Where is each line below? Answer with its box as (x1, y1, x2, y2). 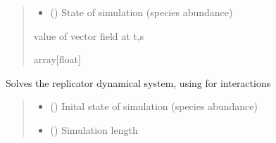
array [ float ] (33, 52, 81, 67)
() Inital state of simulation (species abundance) (50, 99, 258, 114)
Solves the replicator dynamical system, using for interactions (6, 75, 271, 90)
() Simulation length (50, 122, 138, 137)
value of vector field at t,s (33, 28, 144, 43)
